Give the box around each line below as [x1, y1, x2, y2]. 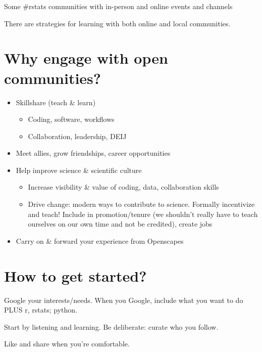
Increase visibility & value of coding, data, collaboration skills [28, 182, 219, 192]
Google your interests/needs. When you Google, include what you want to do [4, 294, 243, 305]
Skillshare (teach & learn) [16, 97, 96, 107]
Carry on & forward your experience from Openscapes [16, 235, 184, 246]
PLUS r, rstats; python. [4, 304, 77, 315]
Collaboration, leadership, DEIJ [28, 130, 127, 141]
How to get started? [4, 265, 147, 286]
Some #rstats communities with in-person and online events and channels [4, 1, 233, 11]
